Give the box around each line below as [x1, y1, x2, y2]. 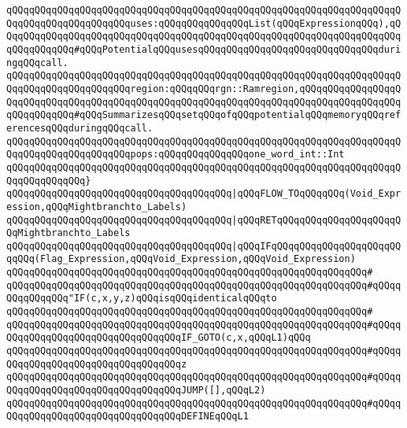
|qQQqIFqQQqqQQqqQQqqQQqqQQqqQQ [231, 240, 401, 252]
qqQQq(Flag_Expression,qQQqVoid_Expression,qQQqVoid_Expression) [6, 253, 356, 265]
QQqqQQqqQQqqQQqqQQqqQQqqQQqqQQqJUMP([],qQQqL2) [6, 385, 266, 397]
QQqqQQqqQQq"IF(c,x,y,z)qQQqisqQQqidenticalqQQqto [6, 293, 277, 304]
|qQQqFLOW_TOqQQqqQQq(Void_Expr [231, 188, 401, 200]
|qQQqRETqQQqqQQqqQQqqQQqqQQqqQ [231, 214, 401, 226]
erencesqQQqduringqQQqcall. [6, 122, 154, 134]
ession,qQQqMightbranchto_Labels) [6, 201, 187, 212]
